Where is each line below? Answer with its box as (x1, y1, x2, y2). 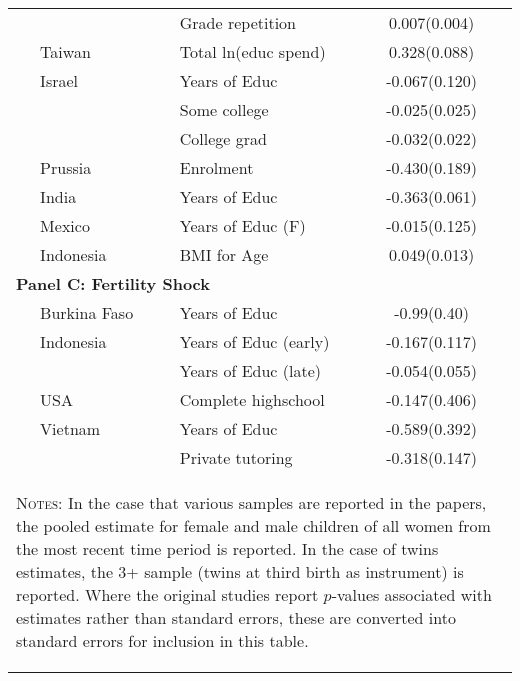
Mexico (40, 214, 90, 237)
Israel (40, 69, 79, 92)
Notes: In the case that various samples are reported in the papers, (16, 491, 487, 514)
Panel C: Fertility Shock (16, 272, 210, 295)
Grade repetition (179, 11, 296, 34)
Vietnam (40, 417, 101, 440)
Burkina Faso (40, 301, 134, 324)
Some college (179, 98, 269, 121)
